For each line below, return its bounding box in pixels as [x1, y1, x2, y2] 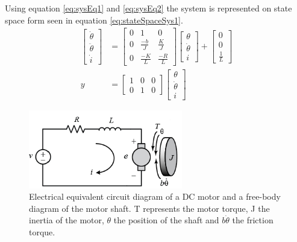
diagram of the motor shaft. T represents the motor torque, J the [29, 202, 270, 214]
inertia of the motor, [29, 214, 104, 226]
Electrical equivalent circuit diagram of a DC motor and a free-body [29, 190, 281, 203]
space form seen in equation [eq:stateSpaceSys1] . [5, 13, 183, 26]
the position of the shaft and [113, 214, 219, 226]
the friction [232, 214, 274, 226]
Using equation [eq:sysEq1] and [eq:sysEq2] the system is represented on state [5, 2, 292, 14]
